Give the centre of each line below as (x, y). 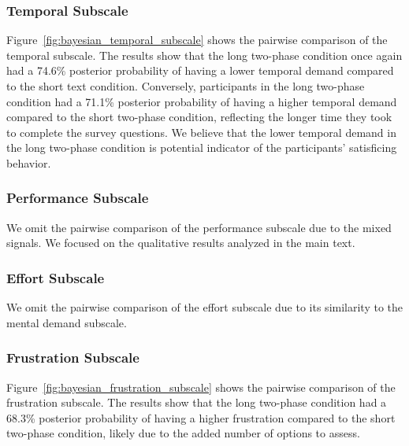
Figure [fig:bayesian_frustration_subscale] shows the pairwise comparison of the (201, 387)
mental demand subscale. (67, 322)
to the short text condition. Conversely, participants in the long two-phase (186, 86)
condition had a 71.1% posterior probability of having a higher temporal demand (202, 101)
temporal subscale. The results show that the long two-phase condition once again (204, 55)
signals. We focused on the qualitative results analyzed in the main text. (181, 243)
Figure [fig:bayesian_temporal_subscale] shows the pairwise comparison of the (197, 40)
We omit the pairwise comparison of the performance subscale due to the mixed (199, 227)
